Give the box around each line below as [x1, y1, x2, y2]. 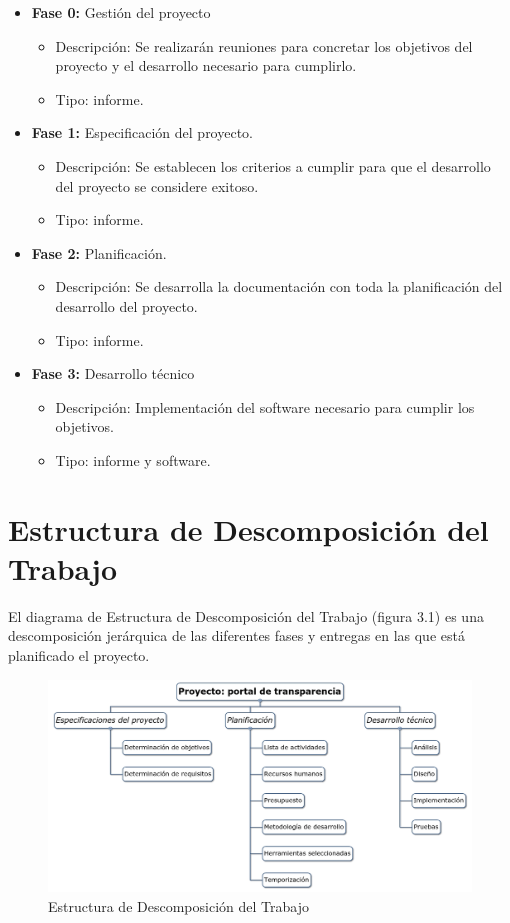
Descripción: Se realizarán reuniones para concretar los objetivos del [55, 35, 473, 56]
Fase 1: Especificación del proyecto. [31, 122, 254, 143]
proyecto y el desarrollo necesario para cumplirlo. [55, 55, 357, 76]
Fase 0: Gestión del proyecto [31, 2, 211, 22]
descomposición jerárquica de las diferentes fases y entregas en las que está [8, 625, 465, 646]
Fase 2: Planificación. [31, 242, 167, 263]
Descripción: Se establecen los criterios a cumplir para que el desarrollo [55, 155, 491, 176]
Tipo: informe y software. [55, 449, 211, 470]
